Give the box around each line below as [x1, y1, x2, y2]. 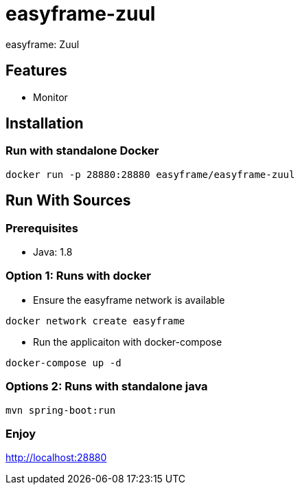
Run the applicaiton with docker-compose [33, 335, 222, 348]
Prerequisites [5, 221, 78, 235]
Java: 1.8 [33, 246, 73, 258]
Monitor [33, 91, 68, 103]
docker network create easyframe [5, 315, 185, 326]
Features [5, 62, 67, 80]
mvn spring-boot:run [5, 404, 116, 416]
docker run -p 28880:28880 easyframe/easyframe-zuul [5, 168, 295, 180]
